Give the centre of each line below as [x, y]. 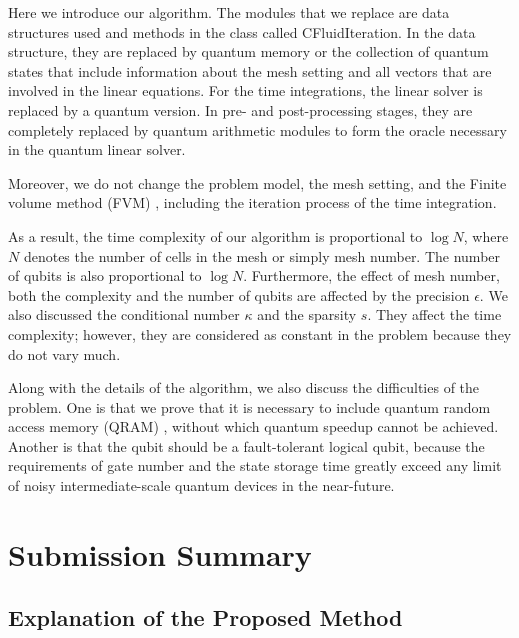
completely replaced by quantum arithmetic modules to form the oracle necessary [257, 129]
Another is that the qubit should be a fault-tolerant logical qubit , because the [246, 445]
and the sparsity [307, 314]
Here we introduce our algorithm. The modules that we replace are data [229, 12]
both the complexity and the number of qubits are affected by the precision [239, 294]
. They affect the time [434, 314]
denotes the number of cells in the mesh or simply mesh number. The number [262, 255]
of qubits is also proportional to [105, 275]
